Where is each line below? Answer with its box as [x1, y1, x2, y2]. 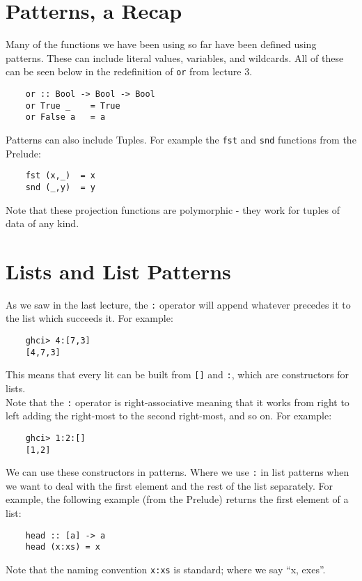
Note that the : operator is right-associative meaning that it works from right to [6, 394, 349, 409]
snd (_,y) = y [25, 182, 95, 192]
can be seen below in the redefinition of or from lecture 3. [6, 64, 253, 79]
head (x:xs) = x [25, 542, 101, 552]
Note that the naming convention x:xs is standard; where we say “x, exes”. [6, 561, 326, 576]
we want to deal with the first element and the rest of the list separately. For [6, 478, 333, 493]
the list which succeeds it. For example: [6, 311, 173, 325]
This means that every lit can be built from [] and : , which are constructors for [6, 367, 349, 382]
